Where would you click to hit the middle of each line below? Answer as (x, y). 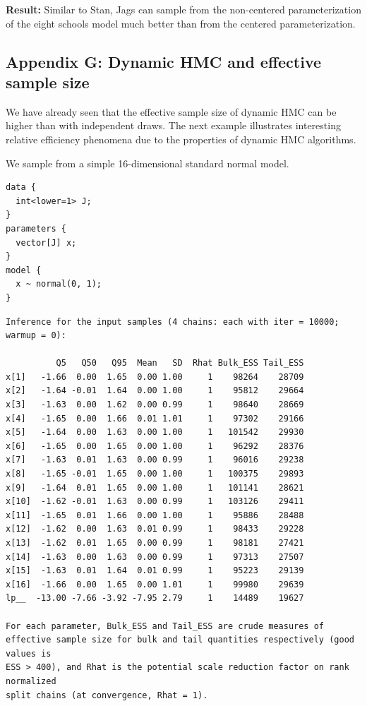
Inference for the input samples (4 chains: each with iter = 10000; (173, 322)
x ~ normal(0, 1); (59, 284)
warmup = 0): (36, 336)
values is (29, 653)
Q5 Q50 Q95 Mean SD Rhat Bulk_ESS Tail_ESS (180, 363)
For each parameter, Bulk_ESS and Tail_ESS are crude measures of (165, 626)
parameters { (36, 228)
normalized (31, 681)
